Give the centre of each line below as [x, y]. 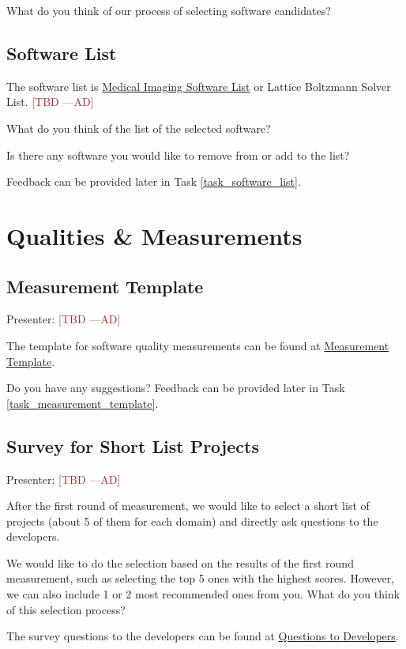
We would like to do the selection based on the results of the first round [180, 562]
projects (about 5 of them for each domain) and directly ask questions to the [192, 521]
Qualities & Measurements [154, 235]
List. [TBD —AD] [50, 102]
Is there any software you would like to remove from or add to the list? [178, 155]
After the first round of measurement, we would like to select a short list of [188, 506]
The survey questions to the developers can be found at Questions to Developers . [203, 636]
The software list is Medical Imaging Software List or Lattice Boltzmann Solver [199, 86]
